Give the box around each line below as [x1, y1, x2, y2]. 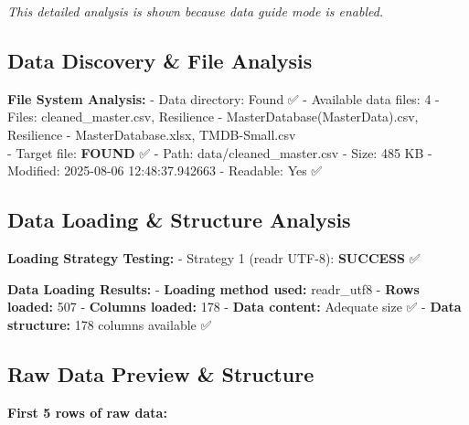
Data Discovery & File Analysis [7, 46, 313, 74]
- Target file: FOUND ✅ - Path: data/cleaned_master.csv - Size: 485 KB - [7, 143, 432, 162]
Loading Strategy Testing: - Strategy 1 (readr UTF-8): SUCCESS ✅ [7, 248, 421, 267]
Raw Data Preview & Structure [7, 359, 314, 388]
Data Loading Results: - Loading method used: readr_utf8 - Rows [7, 279, 420, 298]
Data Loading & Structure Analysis [7, 206, 351, 234]
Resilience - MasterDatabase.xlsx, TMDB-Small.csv [7, 124, 296, 143]
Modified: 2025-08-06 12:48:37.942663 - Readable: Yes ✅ [7, 161, 323, 180]
